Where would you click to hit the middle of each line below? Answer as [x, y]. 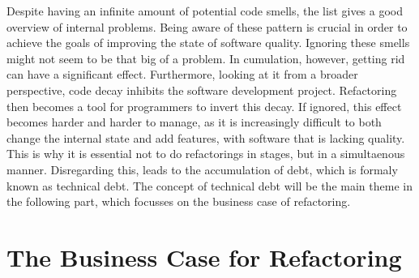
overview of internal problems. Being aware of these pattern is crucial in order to [207, 26]
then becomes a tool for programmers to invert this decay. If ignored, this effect [204, 106]
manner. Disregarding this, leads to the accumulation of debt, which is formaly [202, 169]
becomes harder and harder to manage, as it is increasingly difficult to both [194, 122]
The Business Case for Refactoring [204, 257]
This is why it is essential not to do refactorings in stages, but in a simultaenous [206, 154]
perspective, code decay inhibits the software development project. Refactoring [202, 90]
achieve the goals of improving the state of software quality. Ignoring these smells [208, 43]
